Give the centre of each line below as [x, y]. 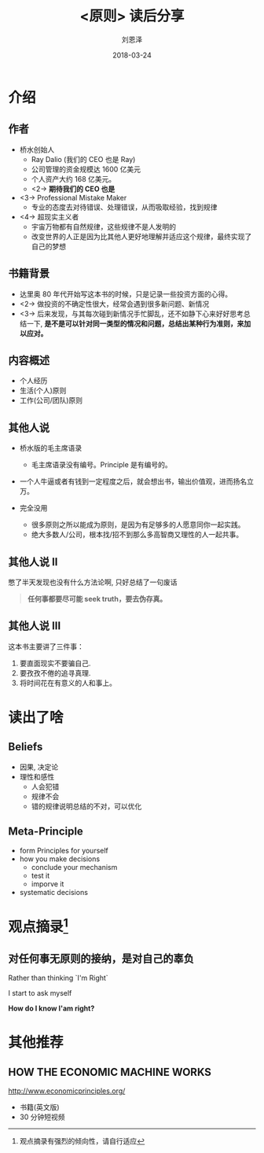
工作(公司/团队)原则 [51, 400]
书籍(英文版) [40, 1107]
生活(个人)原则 [43, 391]
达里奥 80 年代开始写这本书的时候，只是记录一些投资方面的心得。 [126, 294]
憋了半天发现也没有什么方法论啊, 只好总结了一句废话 [93, 582]
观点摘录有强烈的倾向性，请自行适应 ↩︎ [82, 1140]
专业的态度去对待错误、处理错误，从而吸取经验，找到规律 [124, 207]
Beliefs [26, 747]
